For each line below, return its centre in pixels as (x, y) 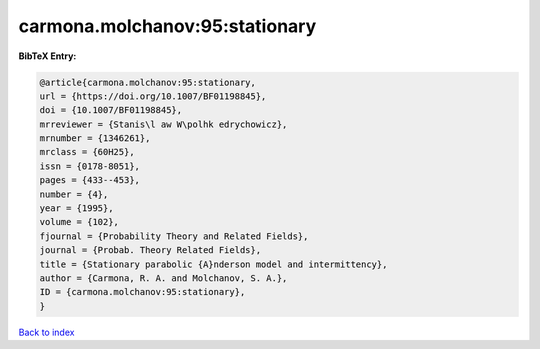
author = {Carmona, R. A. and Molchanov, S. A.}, (163, 278)
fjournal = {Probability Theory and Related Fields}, (174, 236)
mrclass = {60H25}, (87, 152)
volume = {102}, (79, 222)
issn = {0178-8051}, (89, 166)
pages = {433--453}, (89, 180)
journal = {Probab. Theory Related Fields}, (150, 250)
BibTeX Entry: (47, 56)
